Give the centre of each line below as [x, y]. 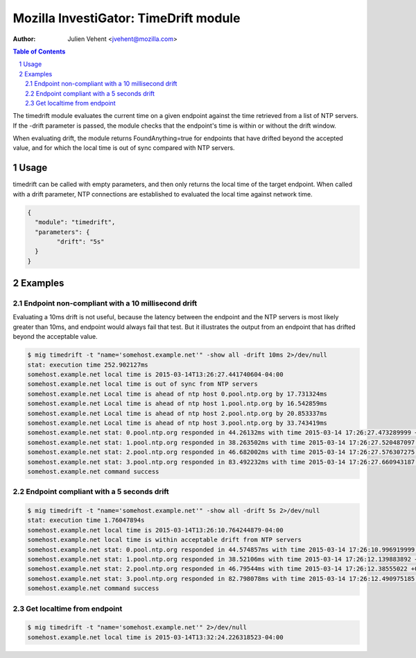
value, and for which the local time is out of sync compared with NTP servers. [124, 148]
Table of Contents [39, 51]
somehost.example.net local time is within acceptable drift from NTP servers [164, 540]
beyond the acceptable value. [55, 337]
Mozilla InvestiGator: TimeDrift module [127, 18]
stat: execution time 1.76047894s [86, 520]
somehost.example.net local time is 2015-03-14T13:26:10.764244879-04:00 [155, 530]
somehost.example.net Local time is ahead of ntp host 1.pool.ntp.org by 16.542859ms [177, 404]
